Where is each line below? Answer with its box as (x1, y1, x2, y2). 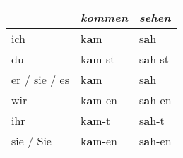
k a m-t (80, 112, 111, 128)
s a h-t (139, 112, 165, 128)
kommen (80, 9, 129, 25)
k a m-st (80, 51, 115, 67)
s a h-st (139, 51, 170, 67)
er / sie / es (11, 71, 69, 87)
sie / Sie (11, 133, 52, 149)
